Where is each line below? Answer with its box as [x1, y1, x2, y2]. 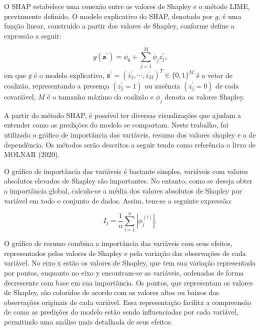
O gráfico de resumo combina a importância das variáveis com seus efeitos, [4, 238, 232, 248]
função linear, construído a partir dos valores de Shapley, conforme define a [4, 20, 234, 31]
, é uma [218, 10, 241, 21]
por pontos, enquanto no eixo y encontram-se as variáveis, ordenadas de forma [4, 267, 244, 278]
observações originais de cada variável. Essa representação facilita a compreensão [4, 296, 251, 307]
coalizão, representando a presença [4, 80, 109, 90]
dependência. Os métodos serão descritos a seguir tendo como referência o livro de [4, 139, 256, 149]
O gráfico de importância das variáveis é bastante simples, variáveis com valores [4, 165, 248, 176]
